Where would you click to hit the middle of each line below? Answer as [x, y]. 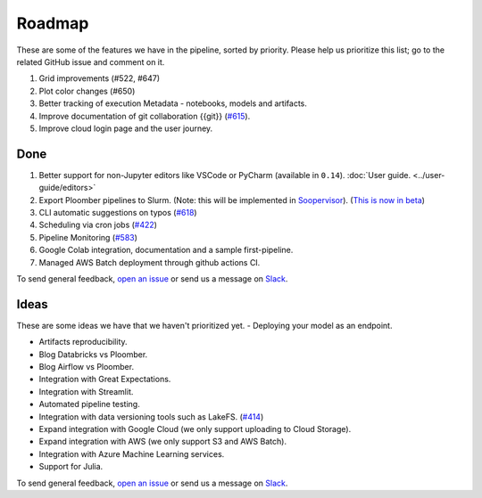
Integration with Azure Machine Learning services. [132, 453]
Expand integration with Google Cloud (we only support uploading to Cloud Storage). [195, 429]
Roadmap [53, 23]
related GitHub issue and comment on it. [91, 61]
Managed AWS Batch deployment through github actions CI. [150, 262]
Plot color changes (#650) [87, 91]
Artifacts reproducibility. [83, 342]
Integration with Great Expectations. [105, 380]
